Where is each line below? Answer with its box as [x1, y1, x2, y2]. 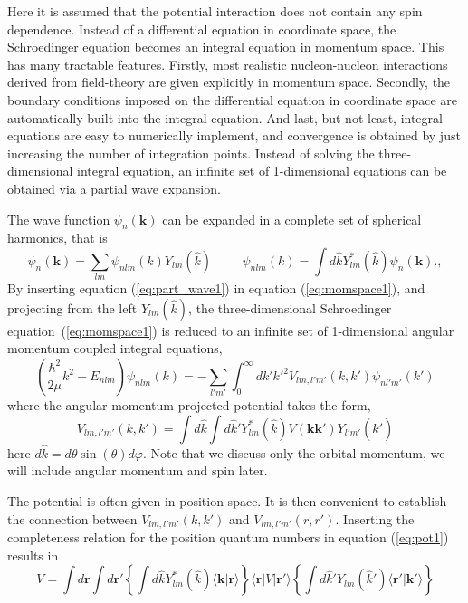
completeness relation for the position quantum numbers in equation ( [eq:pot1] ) [7, 528, 449, 547]
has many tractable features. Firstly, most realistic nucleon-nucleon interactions [7, 54, 448, 73]
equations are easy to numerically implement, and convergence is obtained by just [7, 126, 461, 145]
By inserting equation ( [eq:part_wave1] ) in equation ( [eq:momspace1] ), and [7, 279, 425, 298]
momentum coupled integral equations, [7, 339, 223, 358]
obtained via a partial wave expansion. [7, 178, 221, 197]
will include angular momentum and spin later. [7, 461, 268, 480]
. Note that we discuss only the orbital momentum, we [142, 443, 445, 462]
